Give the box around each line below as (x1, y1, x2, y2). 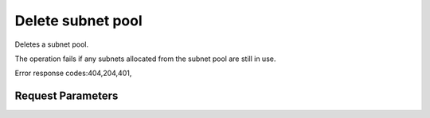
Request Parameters (14, 89, 119, 103)
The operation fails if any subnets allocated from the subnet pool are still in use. (14, 54, 276, 63)
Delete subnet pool (14, 12, 143, 29)
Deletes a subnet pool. (14, 40, 89, 49)
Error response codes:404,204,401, (14, 68, 132, 78)
